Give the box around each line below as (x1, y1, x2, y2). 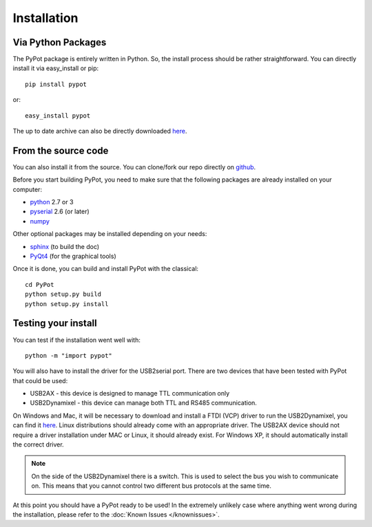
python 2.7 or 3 (30, 198, 74, 206)
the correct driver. (12, 440, 65, 449)
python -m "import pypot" (25, 352, 113, 359)
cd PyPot (25, 281, 54, 288)
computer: (12, 185, 43, 193)
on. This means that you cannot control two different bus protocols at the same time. (31, 482, 271, 490)
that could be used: (12, 376, 68, 385)
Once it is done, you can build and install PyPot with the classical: (12, 265, 199, 273)
